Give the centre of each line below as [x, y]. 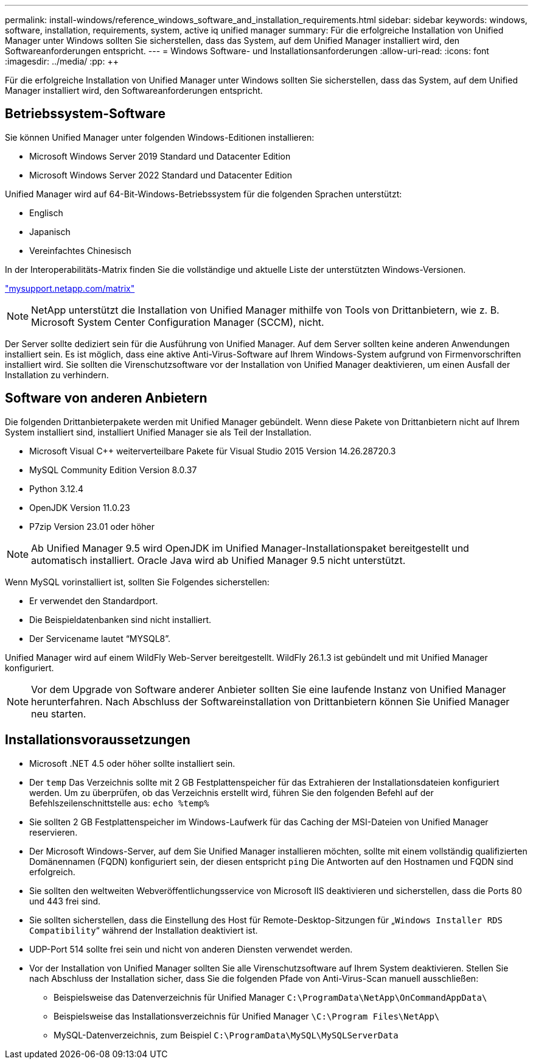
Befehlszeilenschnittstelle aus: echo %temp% [119, 803]
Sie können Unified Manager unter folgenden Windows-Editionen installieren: [160, 137]
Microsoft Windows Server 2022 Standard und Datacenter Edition [161, 175]
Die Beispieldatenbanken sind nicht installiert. [120, 619]
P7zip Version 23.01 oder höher [92, 526]
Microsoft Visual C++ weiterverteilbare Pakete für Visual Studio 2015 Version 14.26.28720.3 [213, 451]
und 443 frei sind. [65, 901]
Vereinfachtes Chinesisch [80, 250]
